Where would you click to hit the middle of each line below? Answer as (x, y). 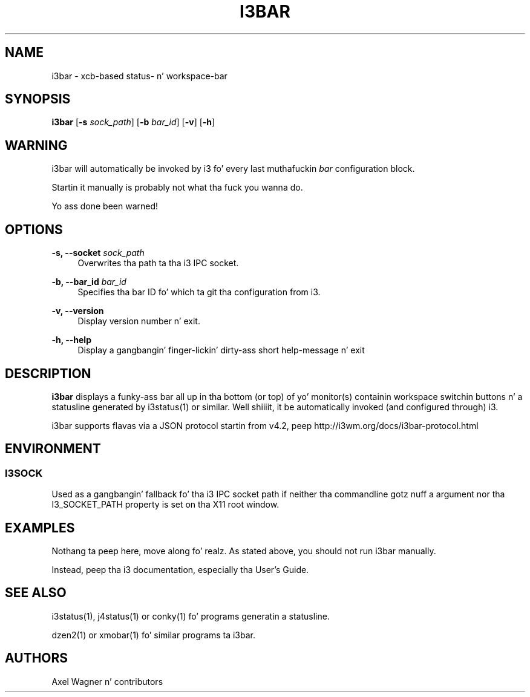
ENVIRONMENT (53, 449)
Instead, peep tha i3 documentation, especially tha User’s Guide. (180, 570)
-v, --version (78, 311)
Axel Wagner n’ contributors (107, 681)
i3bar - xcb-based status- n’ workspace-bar (139, 76)
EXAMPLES (40, 528)
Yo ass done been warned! (105, 206)
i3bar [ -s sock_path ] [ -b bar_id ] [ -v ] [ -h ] (133, 122)
